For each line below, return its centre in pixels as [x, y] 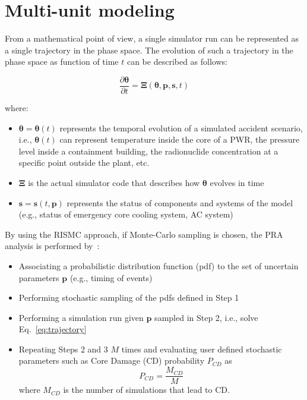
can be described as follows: [177, 62]
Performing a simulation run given [81, 317]
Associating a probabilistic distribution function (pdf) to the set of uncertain [159, 265]
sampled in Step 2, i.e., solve [206, 317]
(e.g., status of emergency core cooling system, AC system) [126, 214]
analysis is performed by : [52, 246]
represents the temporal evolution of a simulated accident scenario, [181, 127]
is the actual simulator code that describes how [114, 182]
